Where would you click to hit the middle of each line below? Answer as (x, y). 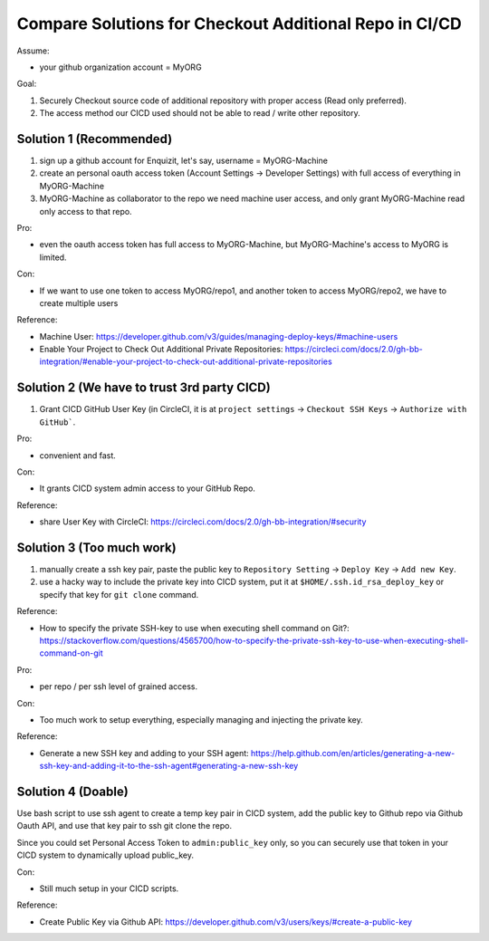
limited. (53, 257)
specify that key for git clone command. (119, 594)
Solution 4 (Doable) (72, 791)
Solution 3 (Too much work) (96, 547)
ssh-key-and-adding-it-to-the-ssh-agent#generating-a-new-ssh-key (169, 766)
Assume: (33, 51)
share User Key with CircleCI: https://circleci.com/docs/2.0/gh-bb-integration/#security (203, 522)
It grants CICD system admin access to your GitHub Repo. (147, 488)
